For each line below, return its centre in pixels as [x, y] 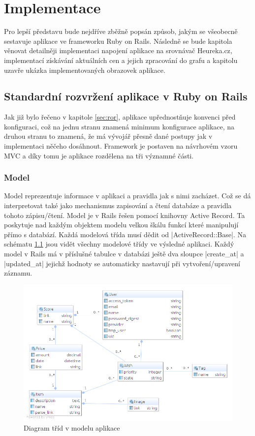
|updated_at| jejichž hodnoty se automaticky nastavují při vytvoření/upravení [122, 263]
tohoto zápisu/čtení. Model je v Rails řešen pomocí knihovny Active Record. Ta [125, 215]
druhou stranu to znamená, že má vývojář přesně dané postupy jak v [108, 136]
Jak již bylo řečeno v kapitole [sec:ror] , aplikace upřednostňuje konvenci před [120, 117]
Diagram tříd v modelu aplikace [72, 428]
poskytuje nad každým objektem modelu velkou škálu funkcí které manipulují [121, 225]
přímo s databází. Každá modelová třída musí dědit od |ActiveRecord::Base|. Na [125, 234]
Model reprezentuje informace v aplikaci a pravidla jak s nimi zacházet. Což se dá [127, 196]
